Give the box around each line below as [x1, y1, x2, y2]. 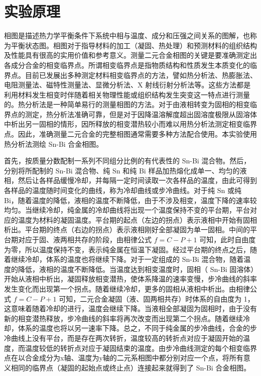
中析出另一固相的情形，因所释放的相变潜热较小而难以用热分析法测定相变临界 [4, 119, 257, 129]
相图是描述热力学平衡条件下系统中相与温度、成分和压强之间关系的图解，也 [4, 30, 250, 41]
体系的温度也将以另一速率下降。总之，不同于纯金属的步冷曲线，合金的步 [18, 323, 257, 333]
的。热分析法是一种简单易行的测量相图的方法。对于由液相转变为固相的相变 [4, 99, 250, 110]
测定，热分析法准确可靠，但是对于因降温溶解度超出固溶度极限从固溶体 [25, 109, 257, 119]
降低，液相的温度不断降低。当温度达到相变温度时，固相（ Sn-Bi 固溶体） [18, 263, 254, 274]
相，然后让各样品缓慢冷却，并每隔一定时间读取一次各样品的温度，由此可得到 [4, 175, 257, 185]
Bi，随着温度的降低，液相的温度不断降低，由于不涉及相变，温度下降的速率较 [4, 195, 257, 205]
